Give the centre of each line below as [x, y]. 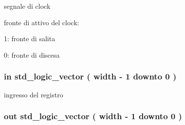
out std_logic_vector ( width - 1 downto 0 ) [93, 116]
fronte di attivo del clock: [42, 22]
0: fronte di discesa [32, 55]
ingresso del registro [34, 94]
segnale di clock [27, 6]
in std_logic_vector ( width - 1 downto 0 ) [90, 76]
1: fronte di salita [30, 39]
